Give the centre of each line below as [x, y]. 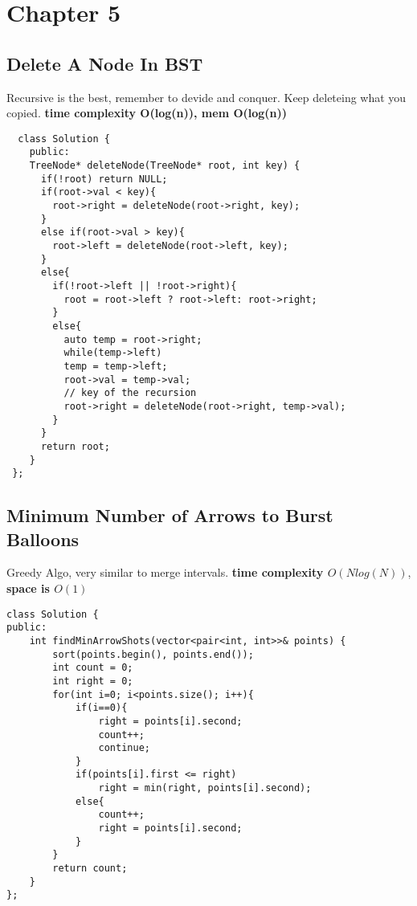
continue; [124, 748]
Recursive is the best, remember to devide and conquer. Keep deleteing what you [206, 97]
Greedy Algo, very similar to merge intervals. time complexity [165, 572]
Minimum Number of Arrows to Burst [170, 515]
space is [28, 588]
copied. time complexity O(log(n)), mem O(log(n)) [147, 113]
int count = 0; [93, 668]
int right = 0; [93, 681]
